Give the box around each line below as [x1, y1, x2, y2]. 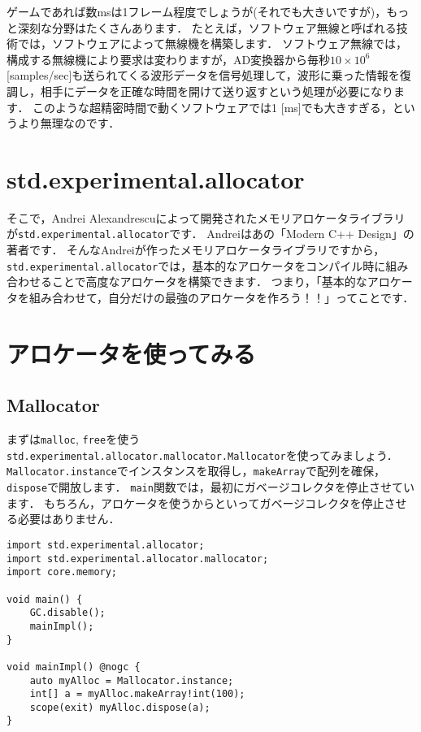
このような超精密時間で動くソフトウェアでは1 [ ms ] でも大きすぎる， [33, 98, 393, 115]
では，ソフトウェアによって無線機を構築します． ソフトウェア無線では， [17, 35, 407, 52]
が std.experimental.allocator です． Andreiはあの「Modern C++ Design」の [7, 225, 414, 242]
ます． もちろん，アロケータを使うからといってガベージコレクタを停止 [7, 494, 384, 511]
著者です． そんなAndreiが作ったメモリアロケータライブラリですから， [7, 241, 385, 258]
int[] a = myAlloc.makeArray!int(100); [29, 688, 245, 700]
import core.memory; [7, 566, 118, 578]
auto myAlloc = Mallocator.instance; [29, 674, 234, 687]
